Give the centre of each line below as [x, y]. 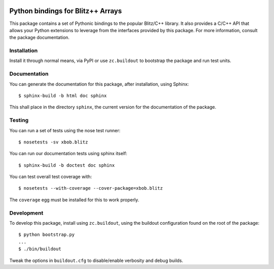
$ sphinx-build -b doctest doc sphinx [67, 165]
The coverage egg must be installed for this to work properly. [74, 200]
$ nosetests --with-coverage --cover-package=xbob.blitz [91, 188]
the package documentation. [39, 38]
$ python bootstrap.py [47, 235]
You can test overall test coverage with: [51, 177]
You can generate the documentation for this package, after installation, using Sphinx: [99, 84]
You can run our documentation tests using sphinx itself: [68, 154]
